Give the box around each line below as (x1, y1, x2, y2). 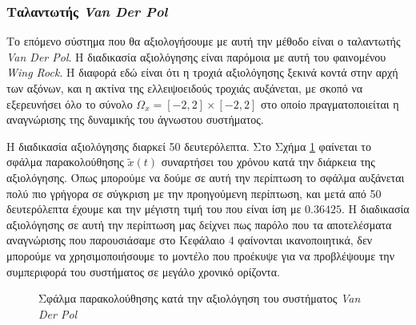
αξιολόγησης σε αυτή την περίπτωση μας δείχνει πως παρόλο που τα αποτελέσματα (6, 216, 392, 232)
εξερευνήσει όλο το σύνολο (6, 95, 133, 112)
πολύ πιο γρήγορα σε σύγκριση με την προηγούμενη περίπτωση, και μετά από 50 (6, 184, 382, 201)
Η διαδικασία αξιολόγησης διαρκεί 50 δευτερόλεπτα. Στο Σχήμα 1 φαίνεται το (6, 137, 371, 154)
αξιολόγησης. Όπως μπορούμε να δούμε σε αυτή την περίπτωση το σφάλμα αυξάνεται (6, 168, 405, 185)
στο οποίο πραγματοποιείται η (260, 95, 399, 112)
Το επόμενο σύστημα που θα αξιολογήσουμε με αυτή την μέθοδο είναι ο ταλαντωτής (6, 33, 401, 50)
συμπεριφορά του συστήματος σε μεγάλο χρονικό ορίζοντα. (6, 263, 280, 279)
